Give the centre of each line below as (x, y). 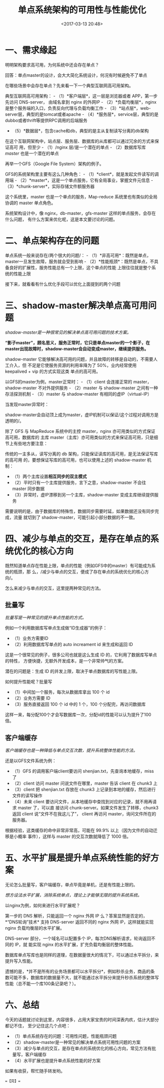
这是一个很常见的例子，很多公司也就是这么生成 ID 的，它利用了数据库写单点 (81, 655)
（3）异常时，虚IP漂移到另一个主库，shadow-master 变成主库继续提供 (83, 494)
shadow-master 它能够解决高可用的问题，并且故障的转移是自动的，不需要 (79, 359)
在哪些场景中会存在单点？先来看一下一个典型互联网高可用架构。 (69, 85)
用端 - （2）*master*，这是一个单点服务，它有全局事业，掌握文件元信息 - (79, 180)
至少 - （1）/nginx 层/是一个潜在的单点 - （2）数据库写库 (89, 147)
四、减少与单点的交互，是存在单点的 (78, 539)
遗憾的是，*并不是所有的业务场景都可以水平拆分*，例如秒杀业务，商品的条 (80, 971)
